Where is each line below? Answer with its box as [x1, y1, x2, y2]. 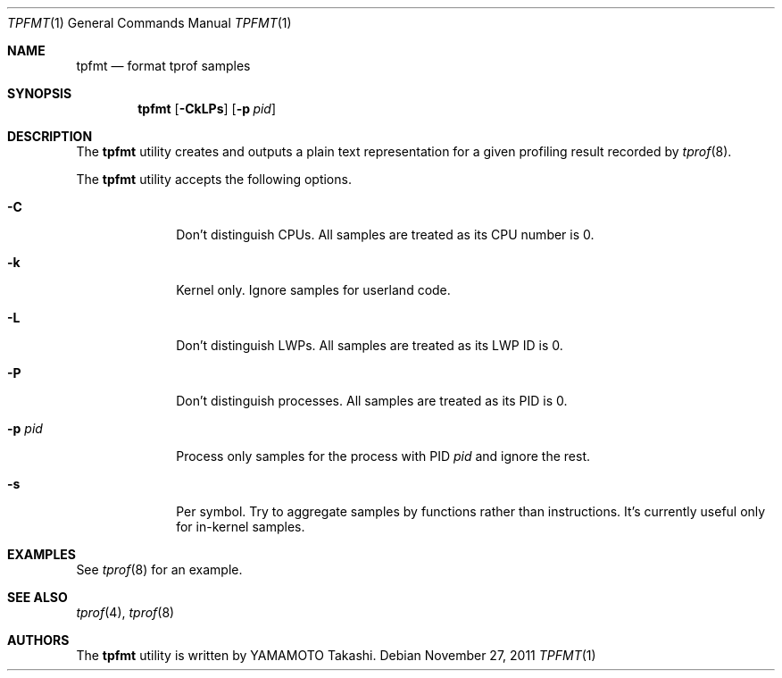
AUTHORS [7, 632, 70, 648]
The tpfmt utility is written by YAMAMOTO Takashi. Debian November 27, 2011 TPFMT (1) [76, 648, 596, 663]
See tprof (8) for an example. [76, 562, 243, 577]
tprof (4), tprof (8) [76, 605, 175, 620]
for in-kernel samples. [176, 519, 305, 534]
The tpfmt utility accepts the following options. [76, 172, 352, 187]
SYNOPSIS [7, 86, 72, 101]
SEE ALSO [7, 590, 68, 605]
